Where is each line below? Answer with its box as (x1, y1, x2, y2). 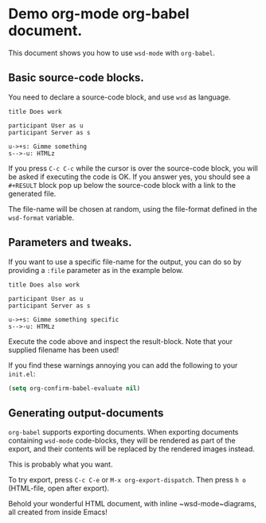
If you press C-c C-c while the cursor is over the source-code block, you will (8, 163, 259, 173)
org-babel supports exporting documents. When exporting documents (8, 427, 239, 437)
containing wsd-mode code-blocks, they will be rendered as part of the (8, 435, 237, 446)
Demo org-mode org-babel (8, 5, 190, 23)
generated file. (8, 189, 57, 198)
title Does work (8, 107, 62, 115)
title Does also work (8, 280, 80, 289)
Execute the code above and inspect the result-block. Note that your (8, 336, 233, 346)
